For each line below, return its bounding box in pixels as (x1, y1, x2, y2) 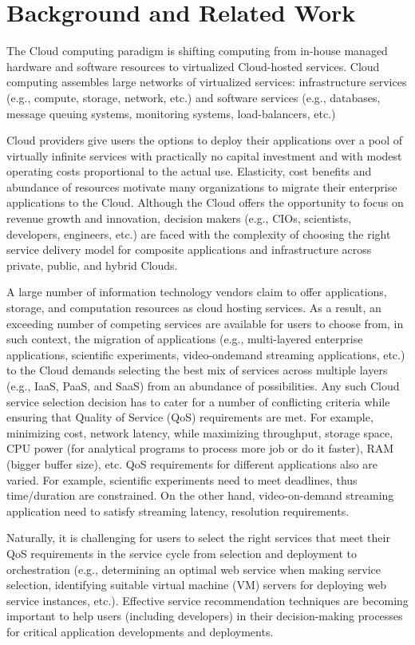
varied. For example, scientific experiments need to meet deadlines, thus (6, 471, 358, 488)
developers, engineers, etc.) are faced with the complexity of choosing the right (6, 225, 391, 242)
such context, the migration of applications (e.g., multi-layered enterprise (6, 330, 363, 347)
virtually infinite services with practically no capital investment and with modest (6, 147, 402, 164)
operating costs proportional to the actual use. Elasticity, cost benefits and (6, 163, 372, 180)
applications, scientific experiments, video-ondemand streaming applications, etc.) (6, 346, 405, 362)
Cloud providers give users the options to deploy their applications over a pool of (6, 132, 403, 148)
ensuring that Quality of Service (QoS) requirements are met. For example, (6, 409, 373, 425)
